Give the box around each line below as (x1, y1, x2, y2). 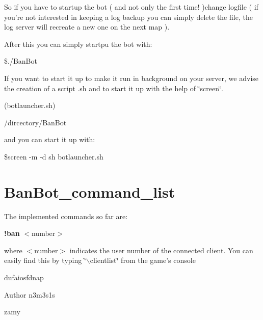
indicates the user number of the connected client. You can (69, 245, 253, 255)
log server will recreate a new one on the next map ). (4, 21, 170, 32)
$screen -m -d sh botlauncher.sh (4, 151, 103, 162)
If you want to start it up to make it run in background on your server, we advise (4, 72, 259, 83)
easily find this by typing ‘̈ (4, 255, 86, 265)
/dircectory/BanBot (4, 117, 67, 127)
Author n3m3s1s (4, 289, 55, 300)
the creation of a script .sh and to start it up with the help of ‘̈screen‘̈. (4, 83, 223, 93)
